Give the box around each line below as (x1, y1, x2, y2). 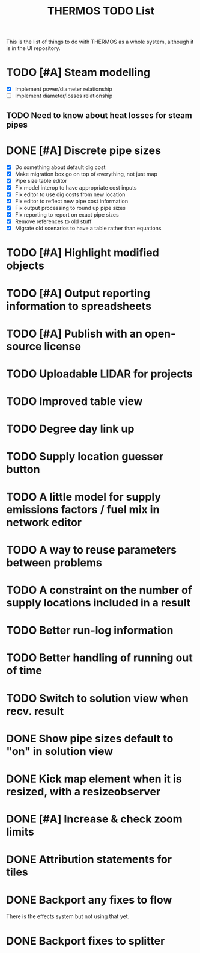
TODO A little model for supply (6, 490, 161, 504)
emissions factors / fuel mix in (6, 502, 160, 516)
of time (6, 664, 43, 677)
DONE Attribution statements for (6, 853, 172, 866)
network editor (6, 516, 82, 529)
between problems (6, 555, 102, 569)
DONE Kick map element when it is (6, 772, 182, 786)
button (6, 462, 40, 476)
